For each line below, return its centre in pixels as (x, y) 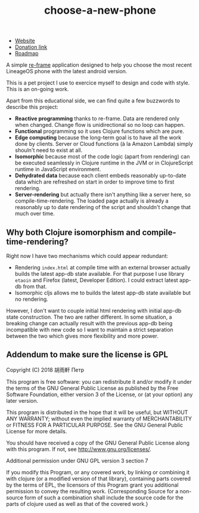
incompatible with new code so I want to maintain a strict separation (90, 329)
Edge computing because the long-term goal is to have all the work (98, 138)
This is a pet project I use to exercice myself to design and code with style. (98, 83)
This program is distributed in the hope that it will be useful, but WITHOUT (97, 412)
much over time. (35, 214)
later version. (22, 400)
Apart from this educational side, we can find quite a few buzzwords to (93, 101)
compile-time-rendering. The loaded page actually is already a (91, 201)
